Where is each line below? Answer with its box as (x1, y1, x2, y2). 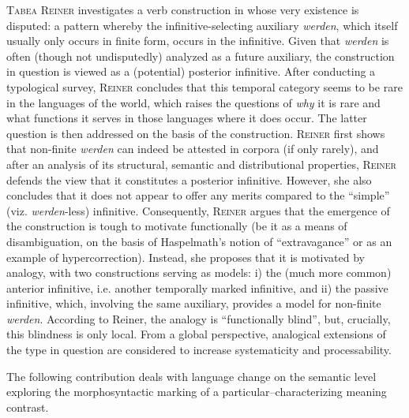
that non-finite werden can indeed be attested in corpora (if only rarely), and (6, 140, 379, 157)
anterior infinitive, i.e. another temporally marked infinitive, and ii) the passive (6, 279, 388, 296)
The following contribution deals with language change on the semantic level (6, 368, 377, 384)
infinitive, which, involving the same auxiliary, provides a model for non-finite (6, 295, 381, 312)
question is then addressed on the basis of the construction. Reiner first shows (6, 125, 385, 141)
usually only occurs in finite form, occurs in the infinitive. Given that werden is (6, 32, 389, 49)
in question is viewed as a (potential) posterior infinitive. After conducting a (6, 63, 376, 80)
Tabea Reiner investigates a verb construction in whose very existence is (6, 2, 359, 17)
